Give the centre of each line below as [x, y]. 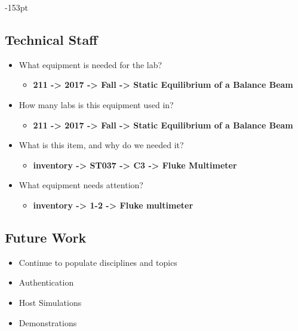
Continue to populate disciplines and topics [98, 262]
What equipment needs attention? [81, 185]
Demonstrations [48, 322]
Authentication [46, 282]
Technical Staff [51, 39]
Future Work [46, 237]
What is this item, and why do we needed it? [101, 145]
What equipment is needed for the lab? [90, 64]
